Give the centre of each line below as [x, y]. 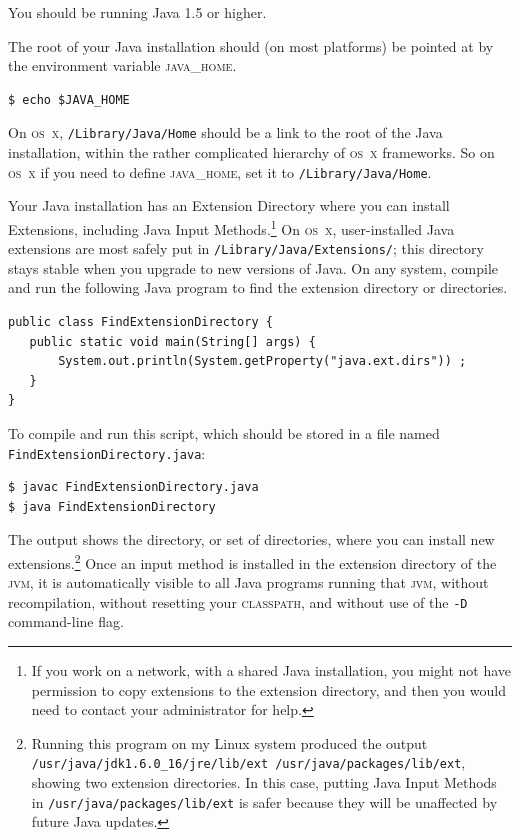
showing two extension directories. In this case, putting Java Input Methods [264, 782]
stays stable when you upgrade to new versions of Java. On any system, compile [253, 267]
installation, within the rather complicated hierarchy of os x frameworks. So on [251, 152]
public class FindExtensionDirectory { [140, 321]
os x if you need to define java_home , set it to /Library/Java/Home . [220, 171]
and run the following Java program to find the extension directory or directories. [258, 287]
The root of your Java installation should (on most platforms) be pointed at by [251, 45]
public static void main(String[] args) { [172, 341]
